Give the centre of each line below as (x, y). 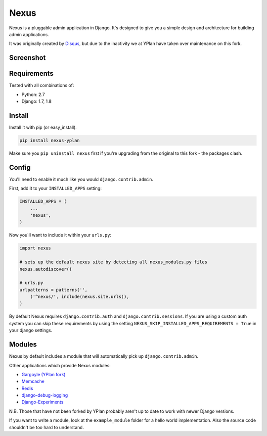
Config (20, 168)
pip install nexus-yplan (50, 140)
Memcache (33, 382)
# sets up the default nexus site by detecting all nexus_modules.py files (113, 262)
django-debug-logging (45, 395)
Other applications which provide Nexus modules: (60, 365)
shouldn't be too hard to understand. (46, 427)
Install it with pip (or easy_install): (43, 127)
